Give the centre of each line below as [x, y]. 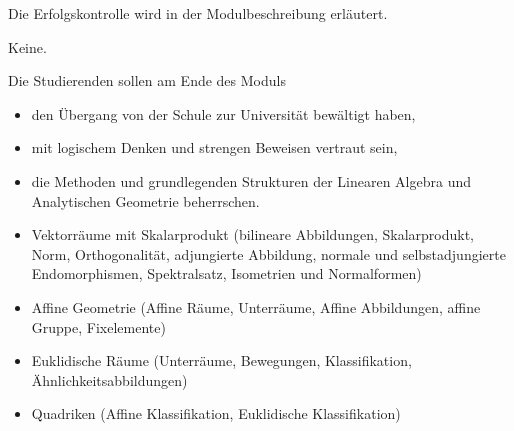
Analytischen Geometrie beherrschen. [145, 200]
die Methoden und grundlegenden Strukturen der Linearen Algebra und [251, 180]
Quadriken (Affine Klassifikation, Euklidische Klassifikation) [216, 413]
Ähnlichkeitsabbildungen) [109, 379]
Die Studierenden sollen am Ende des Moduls [147, 80]
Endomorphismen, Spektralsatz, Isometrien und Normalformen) [226, 273]
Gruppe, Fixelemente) [98, 326]
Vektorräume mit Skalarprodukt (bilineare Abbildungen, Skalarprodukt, [252, 234]
